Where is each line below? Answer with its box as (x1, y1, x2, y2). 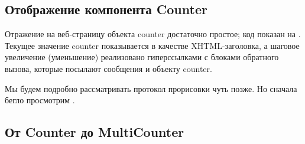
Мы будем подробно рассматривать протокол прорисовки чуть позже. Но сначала (5, 82, 297, 94)
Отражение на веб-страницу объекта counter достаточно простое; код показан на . (5, 28, 301, 40)
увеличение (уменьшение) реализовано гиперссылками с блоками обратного (5, 51, 279, 63)
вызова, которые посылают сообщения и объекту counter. (5, 62, 212, 74)
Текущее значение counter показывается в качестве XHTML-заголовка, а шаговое (5, 39, 300, 51)
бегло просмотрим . (5, 94, 75, 106)
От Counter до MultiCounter (5, 123, 184, 141)
